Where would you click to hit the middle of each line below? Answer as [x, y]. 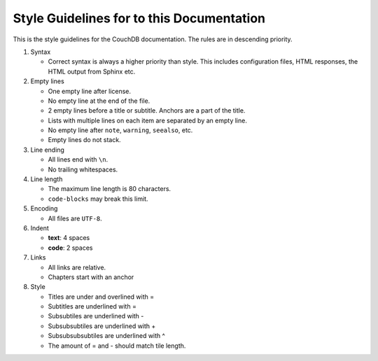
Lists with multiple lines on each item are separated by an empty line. [148, 120]
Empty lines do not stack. [85, 140]
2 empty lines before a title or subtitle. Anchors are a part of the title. [147, 111]
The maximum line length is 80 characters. [110, 189]
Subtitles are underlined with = [92, 306]
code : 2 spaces [70, 248]
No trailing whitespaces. [83, 169]
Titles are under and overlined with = [101, 297]
